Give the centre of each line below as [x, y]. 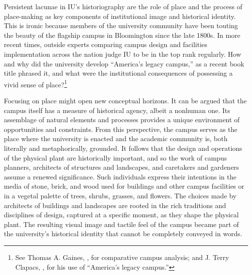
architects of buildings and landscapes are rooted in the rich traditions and [115, 205]
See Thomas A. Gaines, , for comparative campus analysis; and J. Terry [122, 257]
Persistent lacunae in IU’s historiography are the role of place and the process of [123, 6]
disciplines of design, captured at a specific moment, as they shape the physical [121, 215]
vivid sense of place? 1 [36, 83]
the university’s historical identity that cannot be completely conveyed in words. [123, 234]
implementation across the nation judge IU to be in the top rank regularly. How [123, 54]
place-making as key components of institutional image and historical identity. [120, 16]
